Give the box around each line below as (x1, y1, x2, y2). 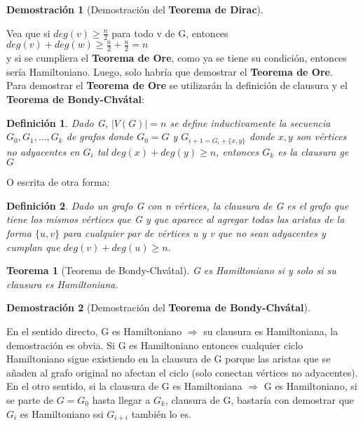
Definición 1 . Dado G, (6, 115, 108, 130)
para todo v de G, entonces (111, 25, 228, 40)
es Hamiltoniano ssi (20, 406, 104, 421)
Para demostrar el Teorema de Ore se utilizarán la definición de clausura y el (6, 78, 348, 93)
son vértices (296, 129, 347, 144)
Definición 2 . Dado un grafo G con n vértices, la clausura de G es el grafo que (6, 198, 349, 212)
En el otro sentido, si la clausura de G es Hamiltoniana (6, 379, 242, 393)
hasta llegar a (92, 392, 151, 407)
